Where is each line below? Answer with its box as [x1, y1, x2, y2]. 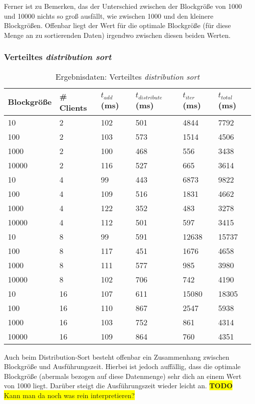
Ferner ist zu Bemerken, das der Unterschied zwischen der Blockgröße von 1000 [4, 1, 242, 11]
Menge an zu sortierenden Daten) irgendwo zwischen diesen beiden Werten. [4, 30, 231, 40]
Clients [59, 101, 87, 113]
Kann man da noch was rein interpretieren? [4, 390, 135, 400]
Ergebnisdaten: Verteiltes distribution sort [55, 70, 200, 82]
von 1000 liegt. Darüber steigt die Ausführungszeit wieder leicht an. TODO [4, 380, 233, 391]
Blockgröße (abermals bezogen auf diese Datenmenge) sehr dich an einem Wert [4, 371, 242, 381]
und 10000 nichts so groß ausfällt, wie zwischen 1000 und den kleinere [4, 10, 213, 21]
